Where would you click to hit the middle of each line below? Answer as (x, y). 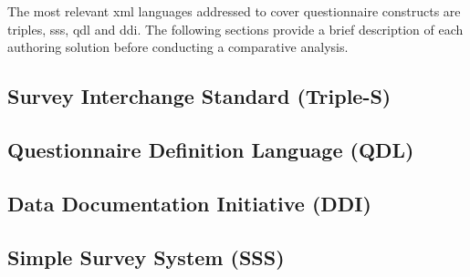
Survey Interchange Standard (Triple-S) (199, 96)
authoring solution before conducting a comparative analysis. (178, 47)
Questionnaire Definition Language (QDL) (211, 149)
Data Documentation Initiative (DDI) (189, 203)
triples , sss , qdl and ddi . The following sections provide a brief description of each (235, 29)
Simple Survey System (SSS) (146, 256)
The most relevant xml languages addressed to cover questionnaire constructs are (234, 11)
